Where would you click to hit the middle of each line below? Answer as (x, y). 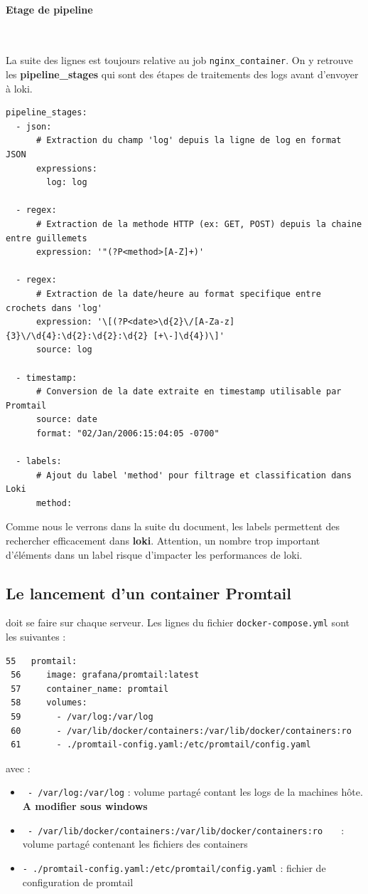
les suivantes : (36, 637)
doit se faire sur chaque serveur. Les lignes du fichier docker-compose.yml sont (178, 622)
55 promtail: (42, 661)
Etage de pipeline (49, 9)
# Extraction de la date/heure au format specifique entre (178, 294)
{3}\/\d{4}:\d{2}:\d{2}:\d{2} (77, 336)
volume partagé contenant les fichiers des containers (135, 844)
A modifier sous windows (85, 806)
